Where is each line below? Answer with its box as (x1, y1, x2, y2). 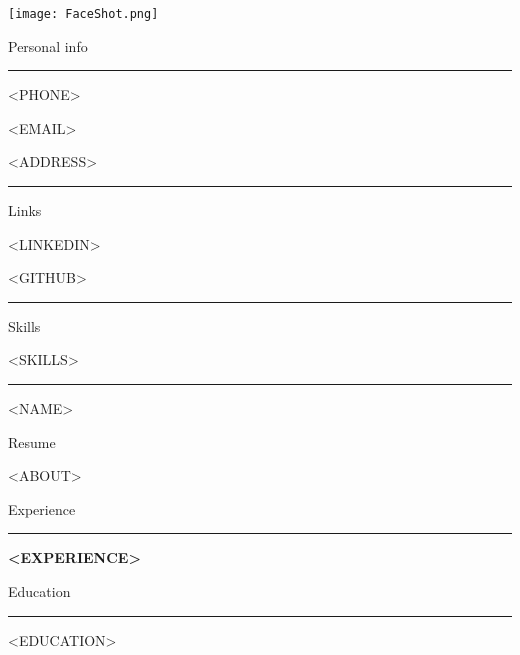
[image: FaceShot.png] (8, 7, 159, 21)
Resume (8, 431, 56, 452)
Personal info (8, 35, 88, 56)
